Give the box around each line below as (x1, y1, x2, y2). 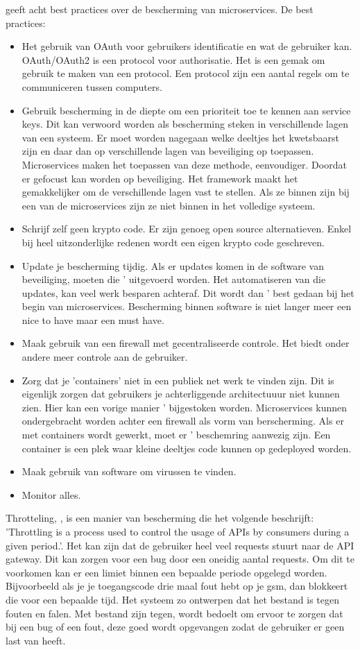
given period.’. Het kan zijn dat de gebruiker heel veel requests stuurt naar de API (6, 538, 354, 552)
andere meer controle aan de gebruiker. (22, 350, 188, 364)
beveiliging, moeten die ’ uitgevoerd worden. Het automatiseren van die (22, 272, 326, 286)
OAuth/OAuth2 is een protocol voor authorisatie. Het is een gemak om (22, 52, 325, 67)
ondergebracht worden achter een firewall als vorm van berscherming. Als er (22, 413, 344, 428)
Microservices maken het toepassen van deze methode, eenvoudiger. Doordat (22, 157, 347, 171)
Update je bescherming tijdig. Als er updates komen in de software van (22, 258, 324, 273)
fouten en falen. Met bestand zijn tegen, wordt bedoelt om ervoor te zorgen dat (6, 606, 343, 620)
